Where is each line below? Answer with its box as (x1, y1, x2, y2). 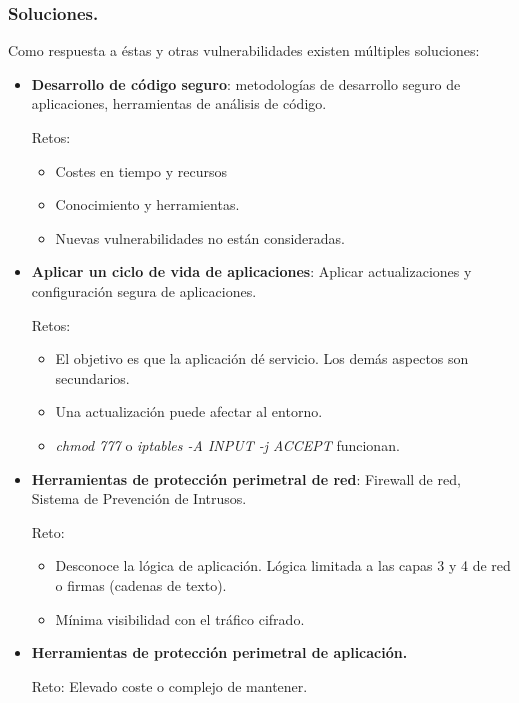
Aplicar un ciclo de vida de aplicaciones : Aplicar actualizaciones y (31, 261, 472, 282)
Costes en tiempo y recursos (55, 160, 228, 181)
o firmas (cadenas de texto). (55, 574, 227, 595)
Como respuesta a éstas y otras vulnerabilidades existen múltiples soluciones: (8, 40, 480, 61)
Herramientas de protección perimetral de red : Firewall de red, (31, 468, 461, 489)
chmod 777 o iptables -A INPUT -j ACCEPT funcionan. (55, 434, 400, 455)
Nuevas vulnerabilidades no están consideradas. (55, 227, 346, 248)
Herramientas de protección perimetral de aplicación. (31, 642, 408, 663)
